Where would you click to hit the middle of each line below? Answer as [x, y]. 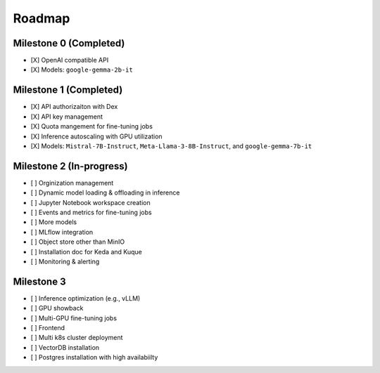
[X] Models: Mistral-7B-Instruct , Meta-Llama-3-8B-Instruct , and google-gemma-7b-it [171, 146]
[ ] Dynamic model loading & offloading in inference [105, 192]
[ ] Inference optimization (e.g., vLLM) [85, 298]
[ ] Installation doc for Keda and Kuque [86, 251]
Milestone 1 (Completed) [68, 90]
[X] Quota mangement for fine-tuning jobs [91, 126]
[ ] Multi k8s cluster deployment [77, 338]
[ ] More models [54, 222]
